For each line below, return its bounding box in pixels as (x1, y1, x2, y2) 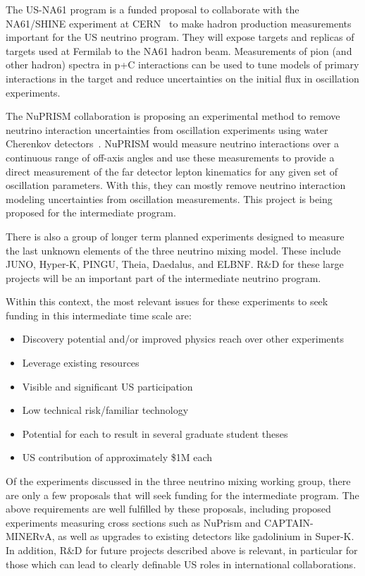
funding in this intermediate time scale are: (6, 307, 192, 322)
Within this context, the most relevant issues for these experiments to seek (6, 294, 328, 309)
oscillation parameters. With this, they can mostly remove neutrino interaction (6, 178, 346, 192)
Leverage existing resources (22, 355, 140, 370)
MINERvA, (6, 529, 55, 544)
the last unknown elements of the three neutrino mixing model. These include (6, 243, 341, 257)
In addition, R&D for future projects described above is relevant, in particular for (6, 543, 358, 557)
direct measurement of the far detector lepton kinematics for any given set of (6, 164, 338, 178)
